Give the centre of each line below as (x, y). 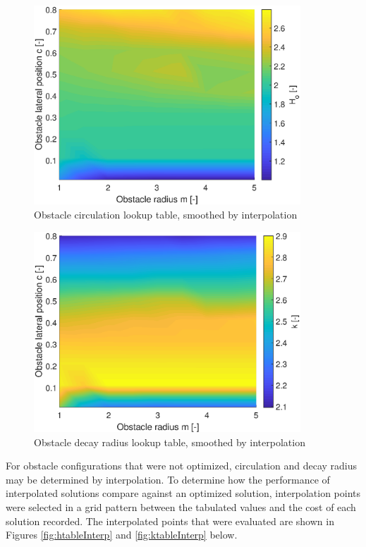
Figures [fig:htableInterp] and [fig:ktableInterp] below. (122, 535)
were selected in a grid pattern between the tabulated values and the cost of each (181, 507)
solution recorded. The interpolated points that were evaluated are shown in (170, 521)
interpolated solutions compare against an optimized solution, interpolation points (183, 493)
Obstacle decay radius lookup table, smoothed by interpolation (170, 442)
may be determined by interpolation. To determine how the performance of (168, 479)
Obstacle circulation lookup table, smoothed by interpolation (166, 214)
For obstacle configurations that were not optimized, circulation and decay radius (182, 466)
